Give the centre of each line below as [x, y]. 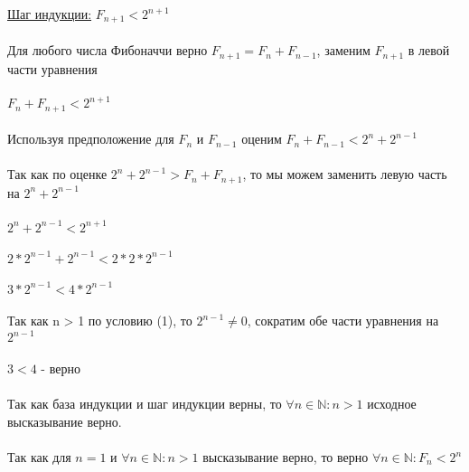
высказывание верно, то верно [286, 457]
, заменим [343, 50]
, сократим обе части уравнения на [343, 321]
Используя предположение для [91, 139]
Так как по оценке [57, 174]
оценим [262, 139]
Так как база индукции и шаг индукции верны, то [145, 404]
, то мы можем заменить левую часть [345, 174]
